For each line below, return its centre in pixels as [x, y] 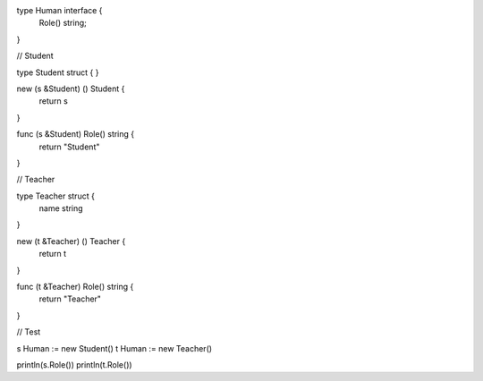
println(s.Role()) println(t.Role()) [75, 364]
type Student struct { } [58, 72]
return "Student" [69, 147]
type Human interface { [59, 10]
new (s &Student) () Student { [71, 89]
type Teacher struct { [56, 196]
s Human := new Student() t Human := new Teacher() [114, 348]
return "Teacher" [70, 299]
